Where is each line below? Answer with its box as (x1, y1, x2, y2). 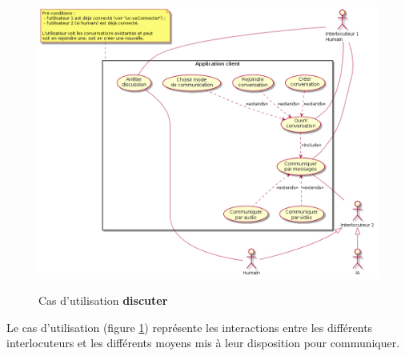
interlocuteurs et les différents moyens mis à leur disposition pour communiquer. (6, 334, 400, 351)
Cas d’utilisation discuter (38, 292, 168, 309)
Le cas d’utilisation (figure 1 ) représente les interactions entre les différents (6, 318, 373, 335)
